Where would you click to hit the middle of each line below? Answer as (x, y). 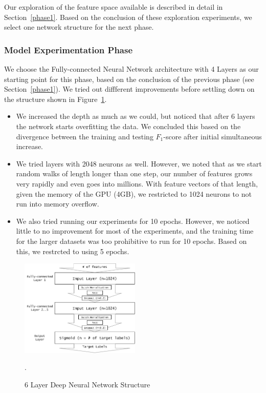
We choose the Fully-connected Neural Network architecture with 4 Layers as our (131, 69)
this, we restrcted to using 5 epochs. (73, 251)
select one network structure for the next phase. (79, 27)
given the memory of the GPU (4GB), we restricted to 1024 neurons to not (134, 193)
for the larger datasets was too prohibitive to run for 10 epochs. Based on (131, 241)
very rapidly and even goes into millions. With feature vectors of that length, (137, 183)
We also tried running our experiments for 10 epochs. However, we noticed (133, 221)
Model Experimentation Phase (69, 49)
